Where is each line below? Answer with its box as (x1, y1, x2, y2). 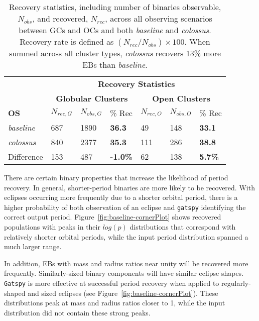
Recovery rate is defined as (20, 36, 114, 47)
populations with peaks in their (4, 222, 100, 232)
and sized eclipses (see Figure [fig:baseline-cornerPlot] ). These (28, 287, 218, 298)
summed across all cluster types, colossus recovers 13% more (9, 47, 221, 59)
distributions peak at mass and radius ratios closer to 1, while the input (4, 297, 225, 308)
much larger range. (4, 241, 62, 252)
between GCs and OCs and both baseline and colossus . (19, 24, 211, 36)
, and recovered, (32, 13, 88, 24)
